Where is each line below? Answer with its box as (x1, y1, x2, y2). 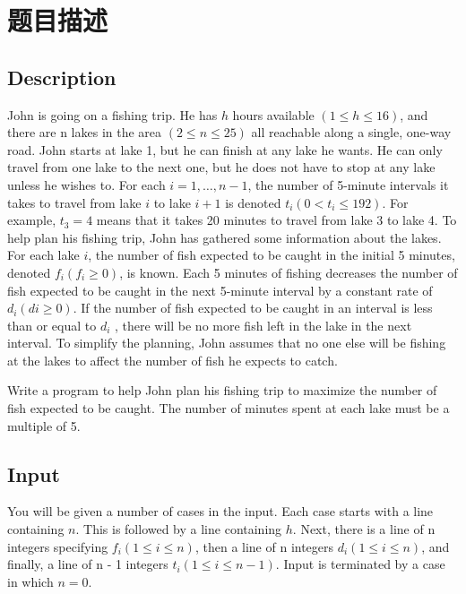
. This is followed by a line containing (75, 520, 282, 538)
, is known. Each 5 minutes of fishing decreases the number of (119, 263, 458, 281)
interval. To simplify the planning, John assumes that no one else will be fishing (7, 333, 446, 352)
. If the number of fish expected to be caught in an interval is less (73, 298, 433, 317)
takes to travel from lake (7, 193, 142, 211)
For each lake (7, 245, 80, 264)
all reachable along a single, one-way (251, 123, 452, 142)
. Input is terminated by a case (275, 555, 445, 573)
